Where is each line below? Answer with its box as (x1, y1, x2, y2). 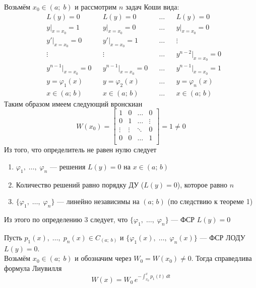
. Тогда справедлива (191, 253, 252, 263)
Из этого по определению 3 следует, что (4, 214, 128, 225)
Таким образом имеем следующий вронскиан (4, 98, 143, 109)
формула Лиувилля (4, 262, 62, 273)
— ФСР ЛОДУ (200, 232, 245, 242)
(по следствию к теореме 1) (167, 196, 253, 207)
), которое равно (177, 179, 227, 189)
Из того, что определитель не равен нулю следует (4, 144, 157, 155)
